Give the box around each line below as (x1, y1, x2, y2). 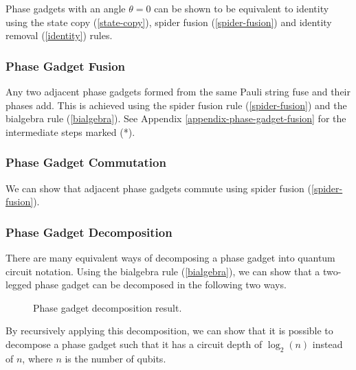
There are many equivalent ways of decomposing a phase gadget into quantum (5, 251, 335, 264)
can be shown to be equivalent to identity (154, 1, 329, 15)
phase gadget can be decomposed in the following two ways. (34, 277, 287, 292)
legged (5, 277, 32, 292)
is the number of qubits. (65, 351, 166, 365)
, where (22, 351, 53, 365)
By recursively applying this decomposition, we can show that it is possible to (5, 323, 333, 338)
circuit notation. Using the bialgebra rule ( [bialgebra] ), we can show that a (5, 264, 320, 278)
